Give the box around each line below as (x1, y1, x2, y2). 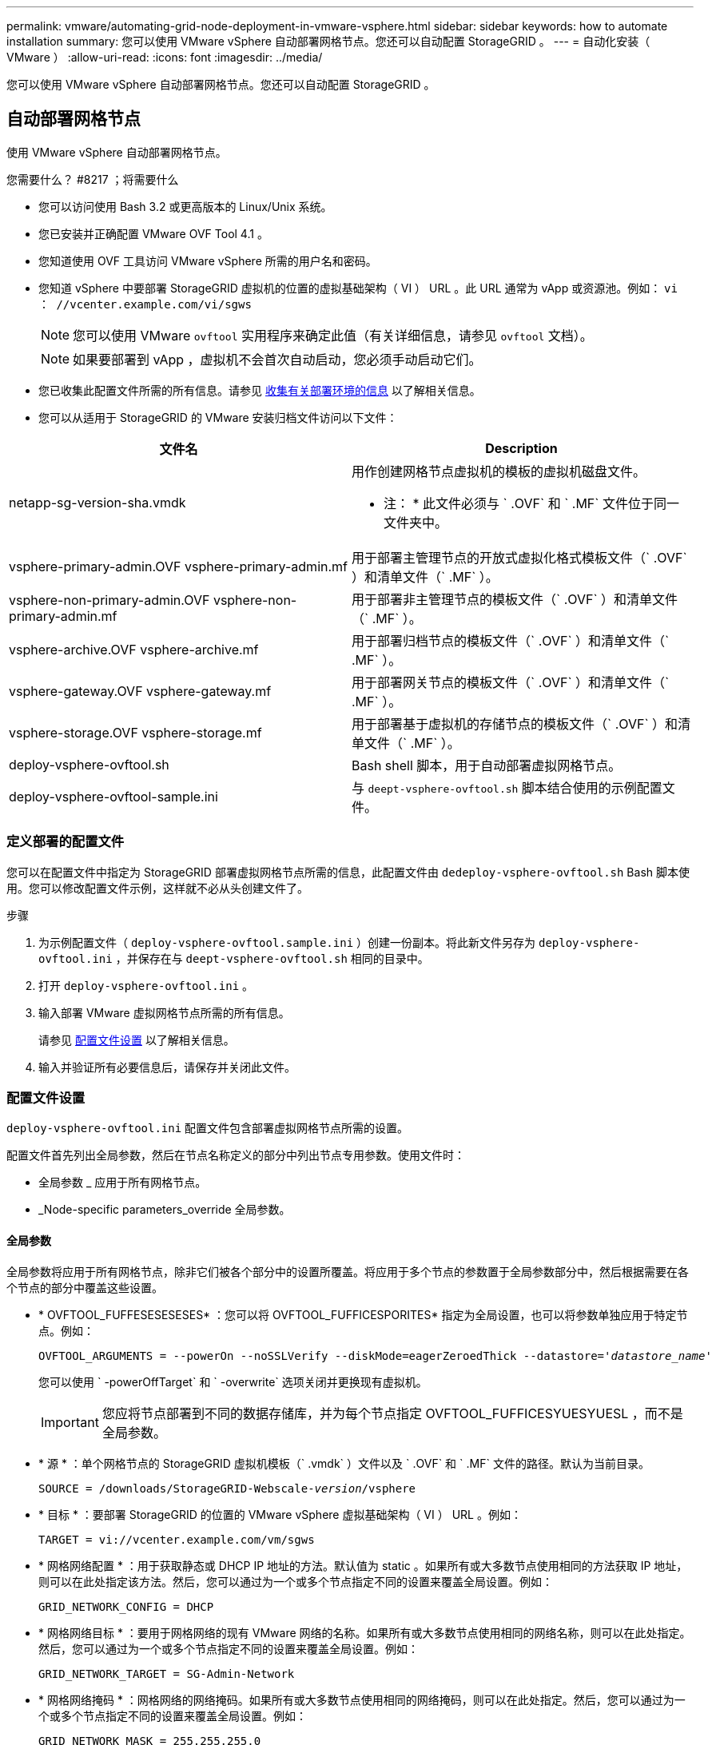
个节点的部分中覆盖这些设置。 (6, 1280, 163, 1294)
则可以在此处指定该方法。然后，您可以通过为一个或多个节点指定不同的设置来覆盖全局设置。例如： (38, 1574, 553, 1588)
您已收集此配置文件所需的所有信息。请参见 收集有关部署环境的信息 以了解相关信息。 (38, 383, 481, 397)
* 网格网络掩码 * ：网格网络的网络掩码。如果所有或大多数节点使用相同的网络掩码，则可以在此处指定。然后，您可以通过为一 (38, 1692, 686, 1707)
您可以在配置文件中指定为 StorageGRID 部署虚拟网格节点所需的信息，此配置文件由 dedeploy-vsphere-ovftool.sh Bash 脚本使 (6, 865, 690, 879)
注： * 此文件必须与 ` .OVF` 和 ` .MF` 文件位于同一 (384, 495, 679, 511)
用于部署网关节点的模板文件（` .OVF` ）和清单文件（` (352, 674, 670, 690)
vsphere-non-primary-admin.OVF (9, 591, 210, 608)
